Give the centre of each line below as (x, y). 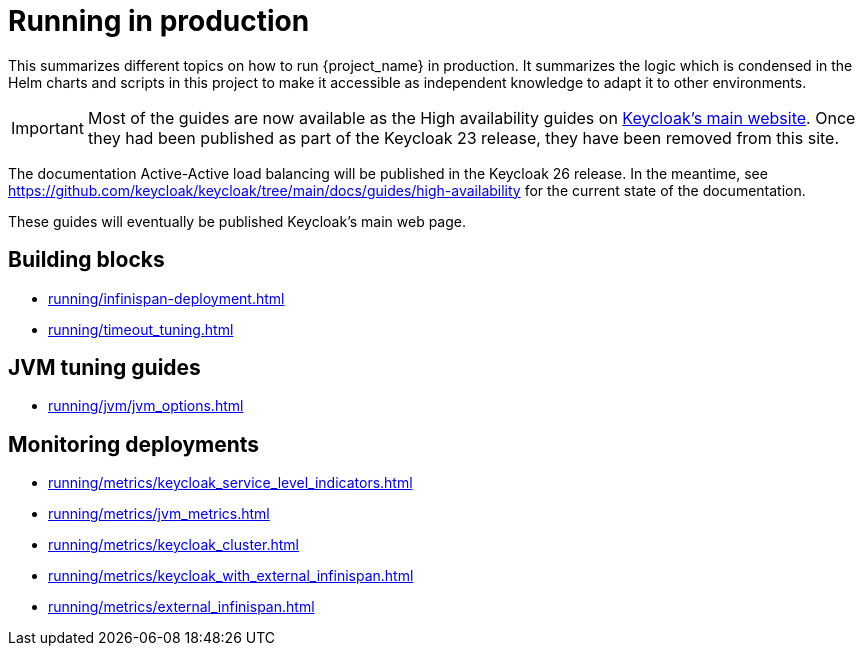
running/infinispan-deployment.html (166, 298)
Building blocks (86, 260)
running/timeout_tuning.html (141, 329)
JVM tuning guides (104, 368)
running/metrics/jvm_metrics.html (159, 514)
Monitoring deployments (134, 444)
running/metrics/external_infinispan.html (181, 607)
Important (47, 127)
